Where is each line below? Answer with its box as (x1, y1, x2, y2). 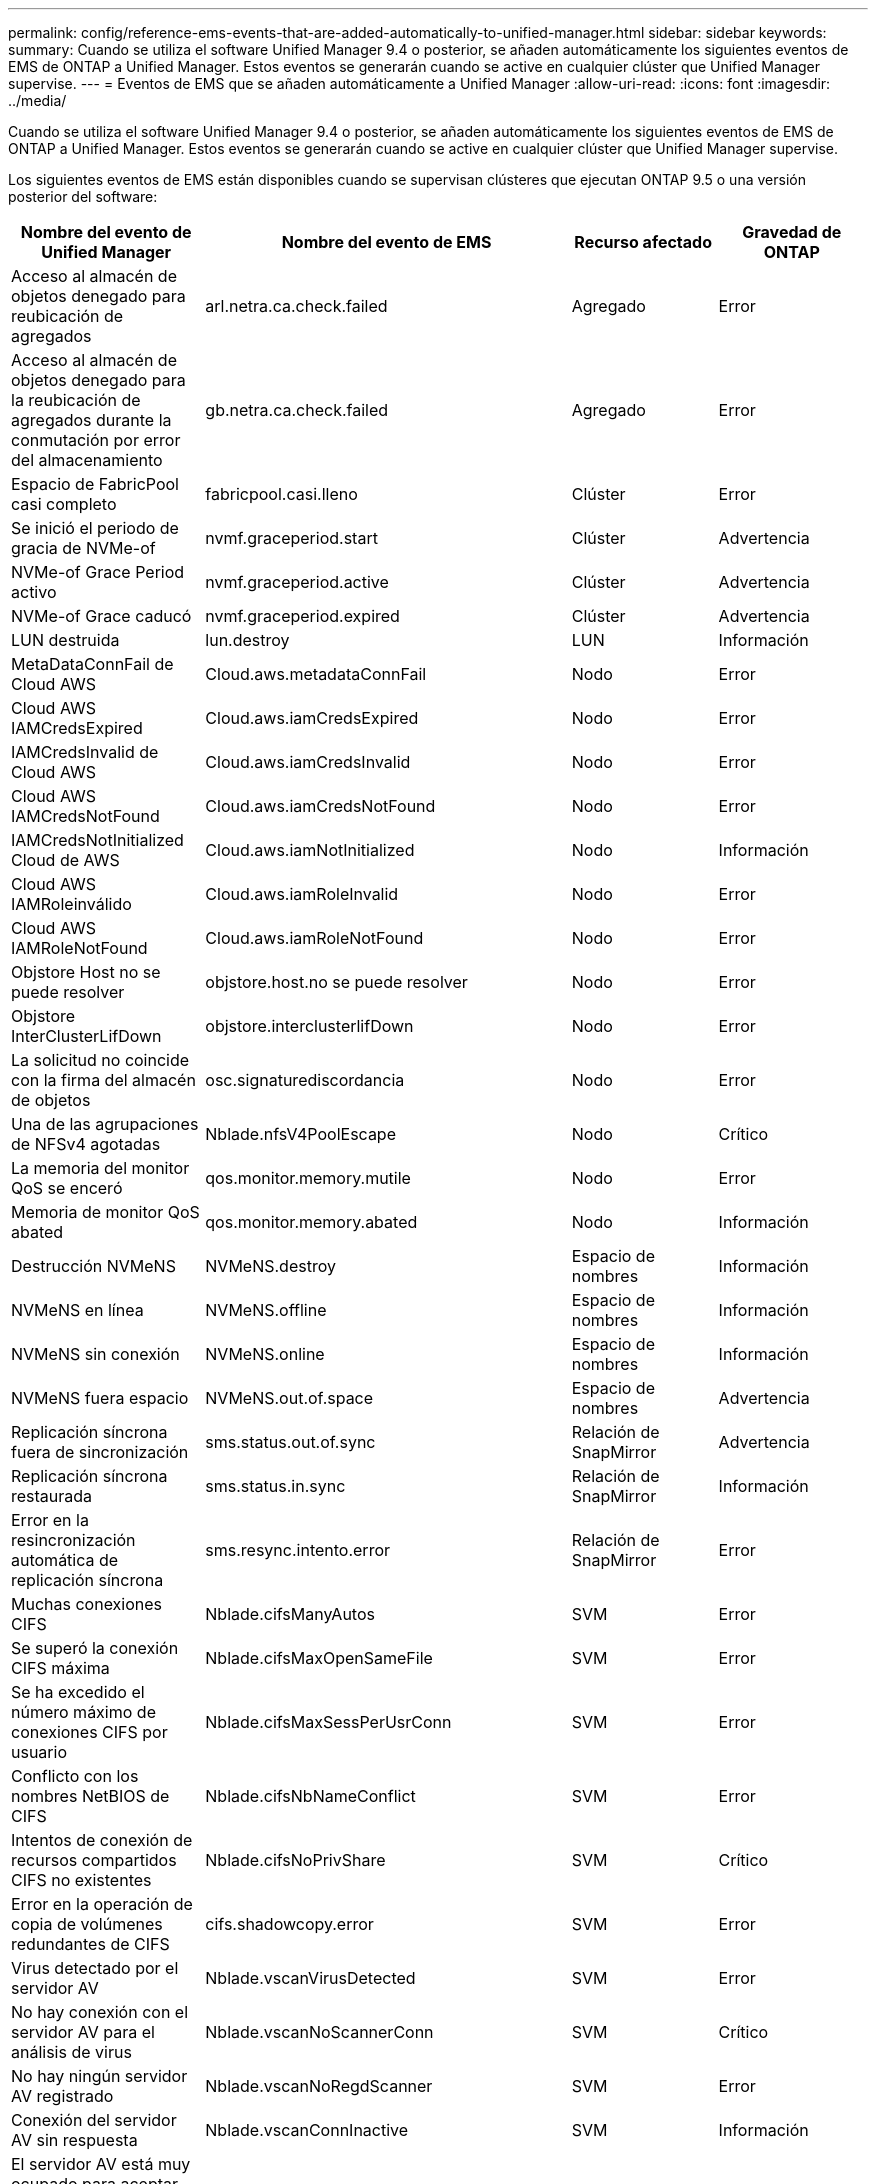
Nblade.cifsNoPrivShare (205, 1850, 386, 1870)
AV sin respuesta (11, 2130, 138, 2150)
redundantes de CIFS (11, 1934, 170, 1954)
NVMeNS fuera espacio (11, 1388, 189, 1408)
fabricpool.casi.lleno (205, 484, 358, 504)
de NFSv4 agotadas (11, 1134, 161, 1154)
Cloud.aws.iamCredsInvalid (205, 752, 411, 772)
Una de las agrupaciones (11, 1114, 199, 1134)
